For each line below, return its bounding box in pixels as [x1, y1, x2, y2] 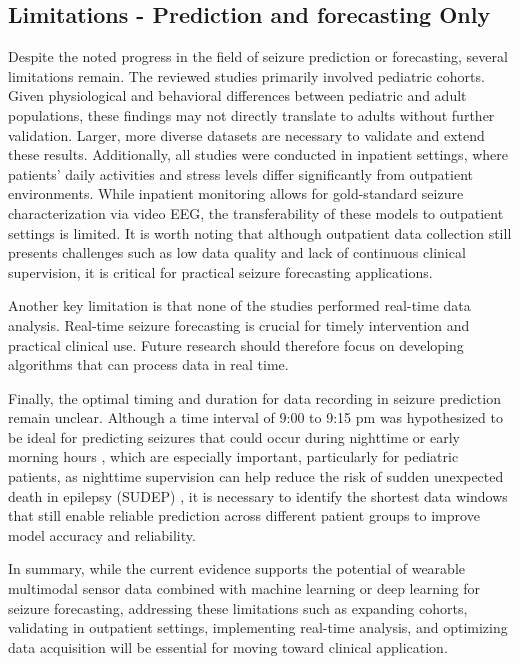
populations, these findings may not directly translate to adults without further [8, 104, 495, 125]
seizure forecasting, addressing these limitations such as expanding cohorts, [8, 597, 468, 618]
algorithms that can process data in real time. [8, 354, 289, 375]
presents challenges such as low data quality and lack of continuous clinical [8, 242, 466, 263]
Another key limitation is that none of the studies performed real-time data [8, 295, 471, 316]
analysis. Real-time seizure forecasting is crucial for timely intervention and [8, 314, 470, 335]
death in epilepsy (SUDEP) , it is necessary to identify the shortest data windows [8, 485, 508, 506]
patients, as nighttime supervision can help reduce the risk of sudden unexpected [8, 466, 504, 487]
